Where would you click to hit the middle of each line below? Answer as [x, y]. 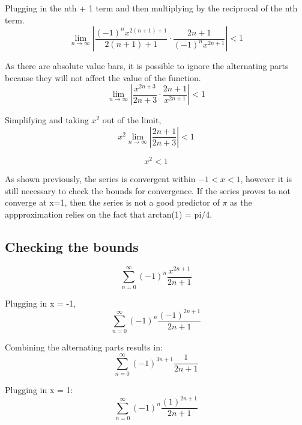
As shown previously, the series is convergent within [100, 179]
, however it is [266, 179]
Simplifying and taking [47, 120]
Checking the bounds [72, 246]
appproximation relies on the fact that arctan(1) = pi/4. [109, 214]
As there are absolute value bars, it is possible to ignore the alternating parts [147, 66]
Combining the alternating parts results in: [84, 347]
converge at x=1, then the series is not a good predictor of [112, 202]
